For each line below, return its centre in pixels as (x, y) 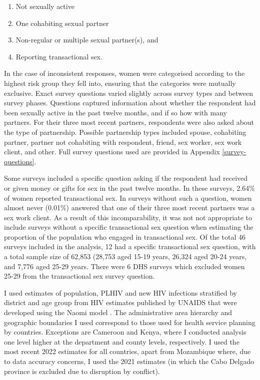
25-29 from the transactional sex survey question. (79, 276)
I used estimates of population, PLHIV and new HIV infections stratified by (120, 292)
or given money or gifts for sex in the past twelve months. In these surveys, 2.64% (129, 188)
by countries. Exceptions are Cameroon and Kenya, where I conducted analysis (125, 332)
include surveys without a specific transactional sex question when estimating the (129, 227)
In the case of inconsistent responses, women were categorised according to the (124, 73)
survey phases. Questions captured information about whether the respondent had (130, 103)
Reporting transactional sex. (59, 56)
